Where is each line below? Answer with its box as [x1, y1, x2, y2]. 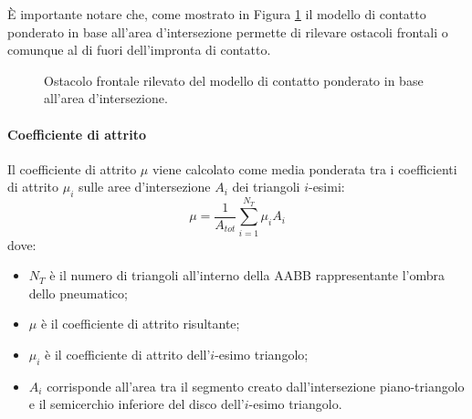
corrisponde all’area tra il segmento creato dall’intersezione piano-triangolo [47, 376, 465, 395]
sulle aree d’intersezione [79, 177, 211, 196]
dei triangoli [232, 177, 300, 196]
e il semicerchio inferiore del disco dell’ [28, 394, 245, 414]
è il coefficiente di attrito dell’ [45, 345, 211, 364]
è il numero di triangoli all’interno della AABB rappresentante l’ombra [49, 266, 446, 285]
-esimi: [308, 177, 345, 196]
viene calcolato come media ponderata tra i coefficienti [152, 159, 457, 178]
